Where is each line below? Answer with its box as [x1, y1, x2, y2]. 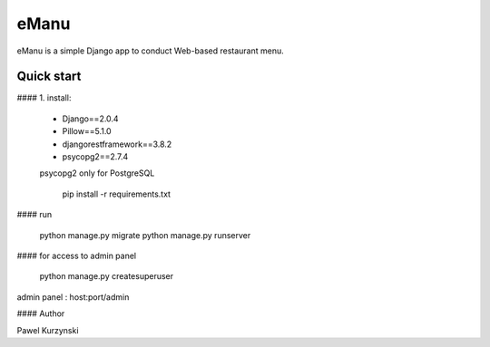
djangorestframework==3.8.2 [62, 139, 172, 149]
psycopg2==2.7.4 [62, 151, 129, 162]
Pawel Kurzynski [16, 324, 79, 335]
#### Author [16, 308, 65, 319]
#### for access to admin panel [16, 250, 136, 261]
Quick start [16, 69, 82, 84]
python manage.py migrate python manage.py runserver [39, 229, 251, 240]
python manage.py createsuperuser [39, 271, 174, 282]
